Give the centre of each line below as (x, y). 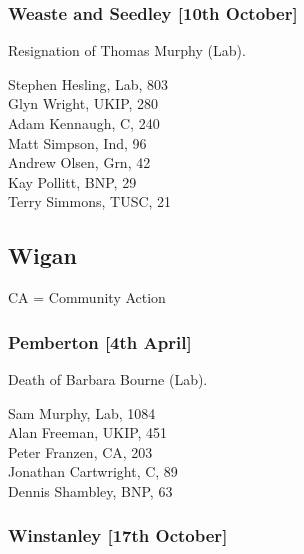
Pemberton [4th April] (100, 341)
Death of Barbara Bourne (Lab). (108, 378)
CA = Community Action (87, 297)
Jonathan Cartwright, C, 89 (93, 471)
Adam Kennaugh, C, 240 (84, 123)
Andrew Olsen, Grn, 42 (79, 162)
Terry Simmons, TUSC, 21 (90, 201)
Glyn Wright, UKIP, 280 (83, 103)
